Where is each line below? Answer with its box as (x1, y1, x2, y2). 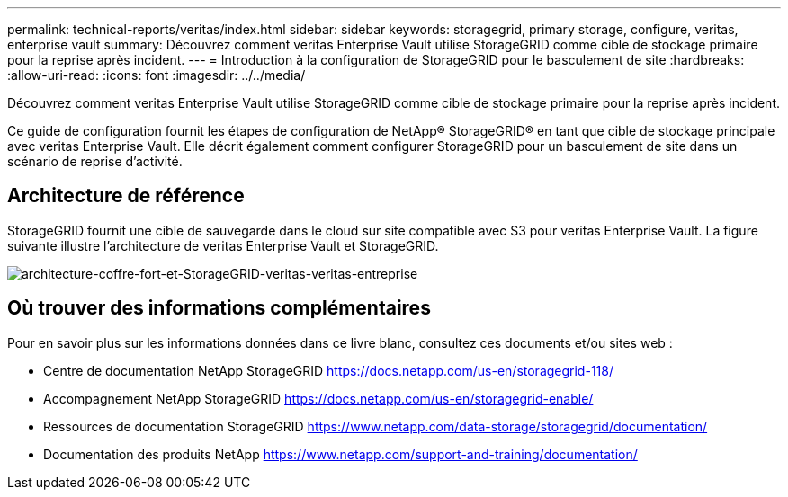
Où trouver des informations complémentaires (7, 297, 431, 320)
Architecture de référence (7, 184, 245, 208)
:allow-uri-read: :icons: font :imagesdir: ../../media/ (7, 67, 306, 83)
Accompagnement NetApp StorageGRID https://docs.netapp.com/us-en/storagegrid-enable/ (43, 390, 594, 406)
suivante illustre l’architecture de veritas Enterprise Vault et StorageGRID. (7, 237, 439, 253)
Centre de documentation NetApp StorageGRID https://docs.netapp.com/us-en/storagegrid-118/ (43, 362, 613, 378)
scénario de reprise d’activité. (7, 154, 183, 169)
